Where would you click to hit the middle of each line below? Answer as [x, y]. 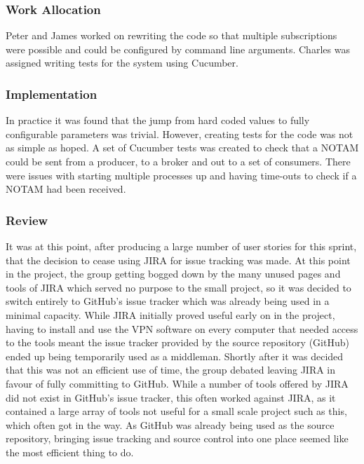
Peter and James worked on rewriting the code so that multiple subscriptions [171, 35]
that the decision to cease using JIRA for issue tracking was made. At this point [178, 260]
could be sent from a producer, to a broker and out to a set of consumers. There [178, 161]
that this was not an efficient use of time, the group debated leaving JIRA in [171, 370]
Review [27, 220]
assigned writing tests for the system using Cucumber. [122, 63]
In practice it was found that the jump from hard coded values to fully [158, 120]
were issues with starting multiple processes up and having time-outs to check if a [181, 175]
